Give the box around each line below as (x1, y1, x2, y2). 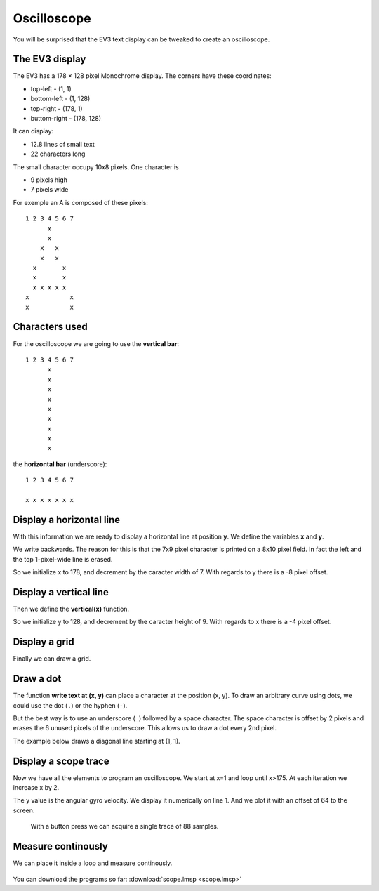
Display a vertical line (13, 586, 109, 598)
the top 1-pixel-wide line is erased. (13, 555, 113, 563)
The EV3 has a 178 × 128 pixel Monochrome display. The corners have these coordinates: (13, 72, 272, 80)
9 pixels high (30, 176, 68, 184)
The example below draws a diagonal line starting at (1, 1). (13, 737, 180, 745)
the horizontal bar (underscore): (13, 460, 107, 468)
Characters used (13, 321, 88, 333)
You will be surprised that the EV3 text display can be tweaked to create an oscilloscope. (13, 35, 270, 44)
